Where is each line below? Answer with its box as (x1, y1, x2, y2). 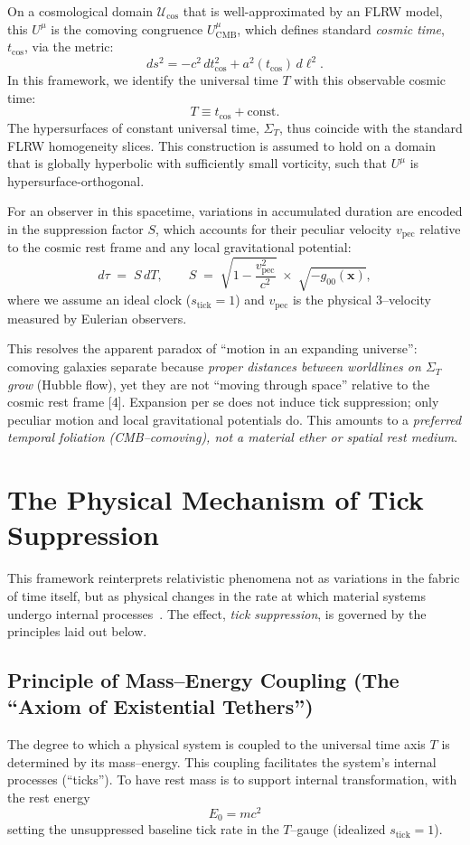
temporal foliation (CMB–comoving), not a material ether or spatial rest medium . (7, 427, 458, 446)
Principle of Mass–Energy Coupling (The (7, 666, 399, 694)
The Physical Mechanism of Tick (7, 481, 424, 518)
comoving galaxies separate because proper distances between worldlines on (7, 357, 421, 376)
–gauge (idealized (290, 820, 386, 839)
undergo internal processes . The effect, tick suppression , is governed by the (7, 604, 427, 623)
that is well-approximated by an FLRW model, (183, 2, 443, 20)
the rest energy (7, 788, 90, 807)
